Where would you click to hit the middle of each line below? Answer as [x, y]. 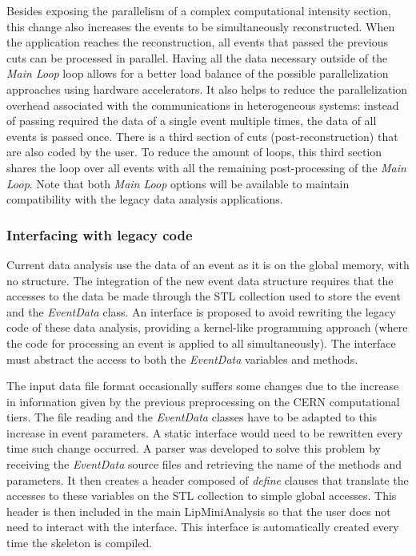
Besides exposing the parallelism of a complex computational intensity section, [199, 10]
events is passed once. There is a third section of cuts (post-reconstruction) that [202, 136]
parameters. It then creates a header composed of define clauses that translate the [208, 479]
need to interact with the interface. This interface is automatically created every [203, 527]
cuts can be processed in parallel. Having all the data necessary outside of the [197, 57]
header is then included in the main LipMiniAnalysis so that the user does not [199, 511]
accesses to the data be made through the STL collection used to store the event [204, 296]
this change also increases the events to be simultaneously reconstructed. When [201, 26]
